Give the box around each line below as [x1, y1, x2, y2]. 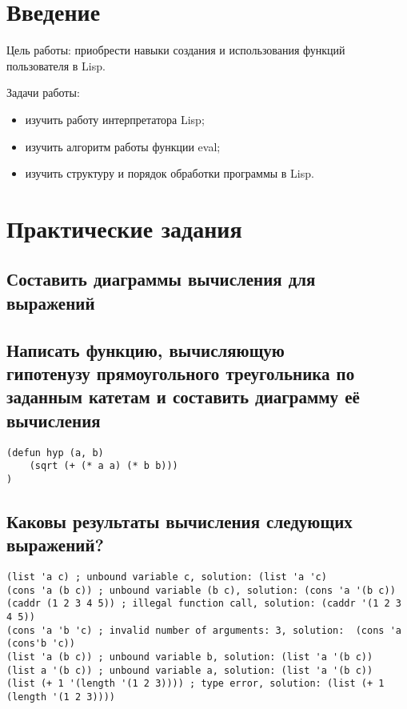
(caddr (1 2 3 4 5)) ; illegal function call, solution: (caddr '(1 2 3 [6, 598, 401, 610]
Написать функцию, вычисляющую [6, 337, 285, 362]
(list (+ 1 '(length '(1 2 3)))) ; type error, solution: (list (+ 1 [6, 678, 385, 690]
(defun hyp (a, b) [6, 447, 104, 459]
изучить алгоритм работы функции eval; [25, 138, 221, 154]
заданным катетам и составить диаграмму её [6, 384, 360, 409]
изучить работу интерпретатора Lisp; [25, 110, 205, 127]
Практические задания [6, 211, 242, 244]
